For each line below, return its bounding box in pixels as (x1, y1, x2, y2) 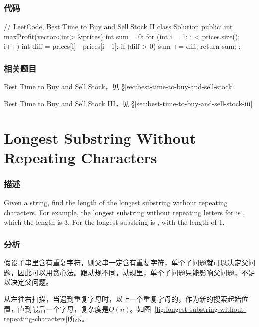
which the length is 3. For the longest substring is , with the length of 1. (4, 217, 225, 227)
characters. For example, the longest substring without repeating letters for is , (4, 207, 245, 217)
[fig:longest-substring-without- (154, 303, 246, 314)
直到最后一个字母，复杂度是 (17, 303, 109, 314)
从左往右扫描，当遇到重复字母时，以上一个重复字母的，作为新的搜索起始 (4, 293, 241, 304)
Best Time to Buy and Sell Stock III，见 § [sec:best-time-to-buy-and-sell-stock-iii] (4, 98, 253, 108)
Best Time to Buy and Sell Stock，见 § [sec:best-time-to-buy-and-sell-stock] (4, 82, 234, 92)
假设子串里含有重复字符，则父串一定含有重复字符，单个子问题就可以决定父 (4, 257, 248, 268)
